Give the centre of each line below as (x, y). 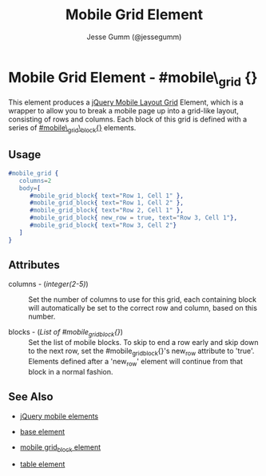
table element (42, 464)
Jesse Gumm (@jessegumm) (134, 37)
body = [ (30, 188)
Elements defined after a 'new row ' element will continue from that (136, 363)
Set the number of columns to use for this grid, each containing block (143, 299)
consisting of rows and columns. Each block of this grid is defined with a (128, 119)
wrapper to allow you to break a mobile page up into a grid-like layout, (124, 111)
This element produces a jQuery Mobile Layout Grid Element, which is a (126, 102)
